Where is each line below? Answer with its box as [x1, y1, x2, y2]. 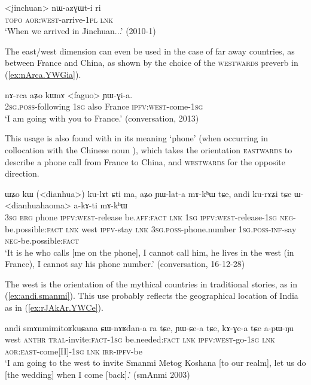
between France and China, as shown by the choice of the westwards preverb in [5, 56, 298, 69]
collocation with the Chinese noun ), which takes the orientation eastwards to [5, 143, 292, 156]
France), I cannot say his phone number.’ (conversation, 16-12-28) [5, 257, 245, 270]
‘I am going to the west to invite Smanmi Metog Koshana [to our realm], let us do [5, 356, 306, 369]
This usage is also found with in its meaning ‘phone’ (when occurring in [5, 132, 268, 144]
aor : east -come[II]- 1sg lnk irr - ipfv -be [5, 344, 142, 357]
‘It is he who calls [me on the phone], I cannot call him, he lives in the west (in [5, 245, 294, 258]
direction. [5, 167, 39, 180]
